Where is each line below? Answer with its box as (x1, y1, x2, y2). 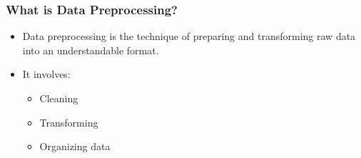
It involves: (22, 66, 71, 82)
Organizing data (39, 139, 111, 154)
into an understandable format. (22, 42, 159, 57)
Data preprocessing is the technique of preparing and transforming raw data (22, 29, 356, 44)
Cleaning (39, 91, 78, 105)
